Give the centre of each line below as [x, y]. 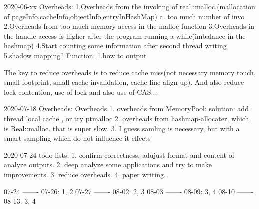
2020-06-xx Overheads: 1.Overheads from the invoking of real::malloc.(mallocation [129, 6]
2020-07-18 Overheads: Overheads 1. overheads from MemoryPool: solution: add [126, 108]
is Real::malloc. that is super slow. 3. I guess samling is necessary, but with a [122, 128]
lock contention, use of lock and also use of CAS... [81, 92]
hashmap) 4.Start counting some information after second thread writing [115, 46]
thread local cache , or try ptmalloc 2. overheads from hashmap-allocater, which [127, 118]
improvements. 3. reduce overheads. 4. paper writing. [85, 174]
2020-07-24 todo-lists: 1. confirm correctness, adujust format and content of [119, 154]
